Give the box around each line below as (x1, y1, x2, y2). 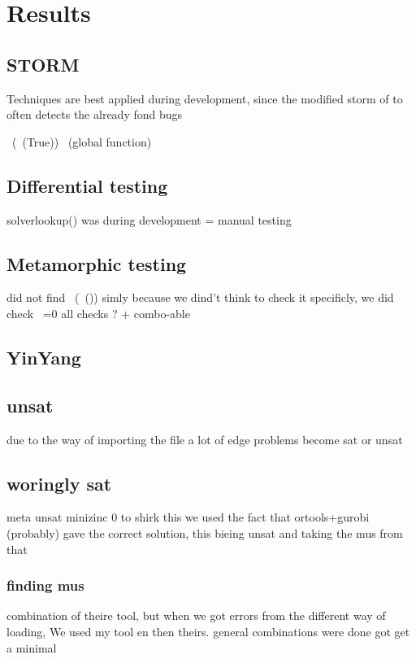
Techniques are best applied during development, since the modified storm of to (6, 89, 403, 107)
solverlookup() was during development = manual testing (6, 211, 292, 228)
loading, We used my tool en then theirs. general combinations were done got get (6, 622, 410, 639)
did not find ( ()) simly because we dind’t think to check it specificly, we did (6, 289, 394, 306)
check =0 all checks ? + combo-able (6, 304, 190, 321)
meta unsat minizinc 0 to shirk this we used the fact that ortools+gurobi (6, 508, 370, 526)
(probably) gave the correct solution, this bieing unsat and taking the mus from (6, 524, 403, 541)
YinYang (6, 344, 81, 369)
